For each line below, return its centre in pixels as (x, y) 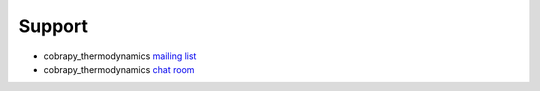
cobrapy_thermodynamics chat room (119, 69)
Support (53, 26)
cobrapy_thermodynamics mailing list (120, 56)
